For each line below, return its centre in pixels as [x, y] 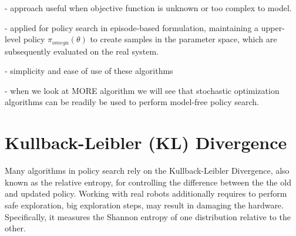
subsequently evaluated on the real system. [82, 51]
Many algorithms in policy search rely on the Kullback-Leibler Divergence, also [147, 171]
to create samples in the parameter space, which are [184, 39]
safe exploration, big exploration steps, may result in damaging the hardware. [144, 205]
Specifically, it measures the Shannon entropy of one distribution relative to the [148, 216]
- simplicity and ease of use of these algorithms [89, 71]
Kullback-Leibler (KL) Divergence [146, 142]
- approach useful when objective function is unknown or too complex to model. [148, 8]
